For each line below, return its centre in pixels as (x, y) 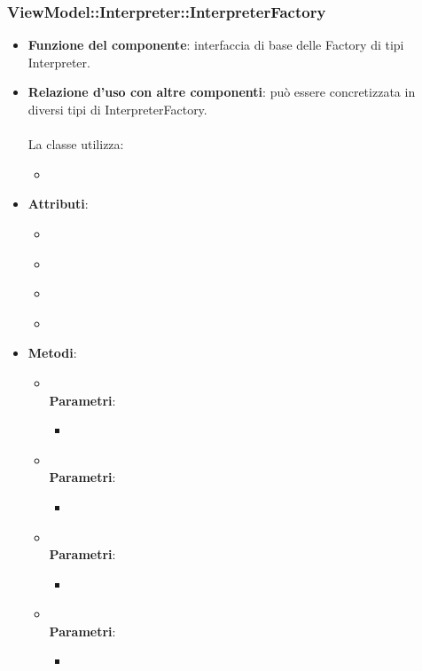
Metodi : (52, 353)
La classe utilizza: (76, 144)
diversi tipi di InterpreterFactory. (117, 109)
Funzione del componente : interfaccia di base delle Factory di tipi (216, 45)
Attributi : (58, 204)
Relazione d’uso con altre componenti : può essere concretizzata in (222, 92)
